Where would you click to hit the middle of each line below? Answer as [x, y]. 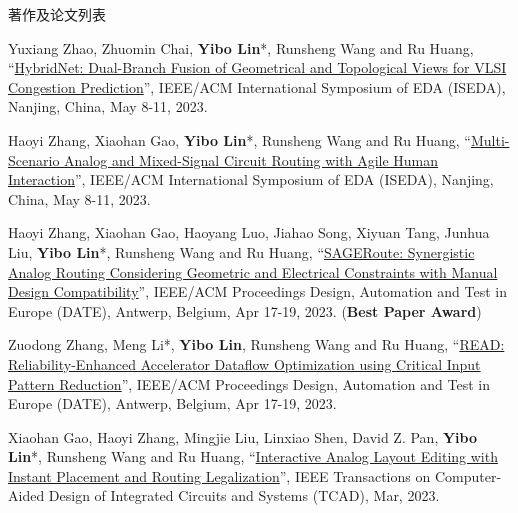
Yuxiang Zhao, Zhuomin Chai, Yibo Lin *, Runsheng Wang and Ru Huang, [241, 47]
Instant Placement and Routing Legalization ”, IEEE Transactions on [219, 475]
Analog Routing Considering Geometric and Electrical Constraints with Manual [253, 271]
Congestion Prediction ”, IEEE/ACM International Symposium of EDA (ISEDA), [257, 86]
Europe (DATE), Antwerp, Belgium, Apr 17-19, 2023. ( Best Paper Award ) [245, 310]
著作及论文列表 [57, 14]
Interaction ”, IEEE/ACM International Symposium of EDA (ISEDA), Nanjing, [251, 179]
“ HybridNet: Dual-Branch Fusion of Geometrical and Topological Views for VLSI [257, 67]
